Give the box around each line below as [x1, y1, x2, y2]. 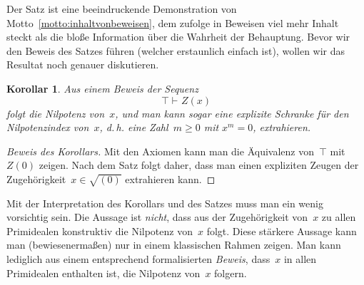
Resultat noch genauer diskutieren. [6, 57, 159, 72]
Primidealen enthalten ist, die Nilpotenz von [6, 265, 201, 280]
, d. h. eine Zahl [99, 120, 168, 135]
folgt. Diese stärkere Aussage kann [206, 223, 357, 238]
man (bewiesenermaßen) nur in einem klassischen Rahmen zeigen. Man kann [6, 237, 341, 252]
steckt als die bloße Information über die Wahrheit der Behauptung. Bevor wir [6, 29, 350, 44]
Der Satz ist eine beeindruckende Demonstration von [6, 1, 237, 16]
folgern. [214, 265, 247, 280]
